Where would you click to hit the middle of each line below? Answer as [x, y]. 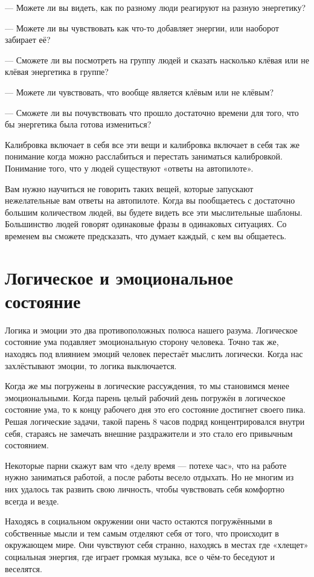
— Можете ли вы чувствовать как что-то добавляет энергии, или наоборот [142, 27]
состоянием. [27, 445]
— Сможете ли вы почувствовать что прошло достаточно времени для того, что [152, 112]
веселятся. [24, 568]
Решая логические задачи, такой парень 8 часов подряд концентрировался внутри [155, 421]
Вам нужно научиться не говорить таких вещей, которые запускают [129, 188]
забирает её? [28, 40]
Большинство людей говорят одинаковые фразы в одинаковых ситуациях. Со [146, 224]
